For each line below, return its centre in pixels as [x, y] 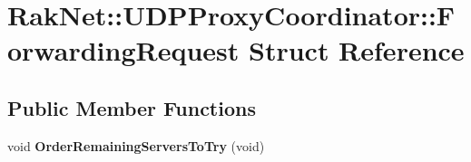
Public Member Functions [132, 107]
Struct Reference [357, 50]
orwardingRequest [123, 50]
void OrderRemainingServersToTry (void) [136, 145]
